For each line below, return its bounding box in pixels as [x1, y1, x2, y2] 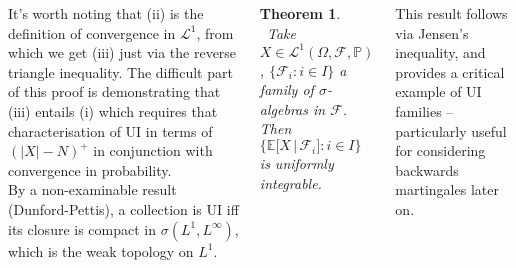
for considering [395, 140, 486, 161]
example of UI [395, 81, 482, 102]
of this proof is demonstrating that [8, 81, 221, 102]
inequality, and [395, 42, 486, 63]
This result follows [395, 3, 508, 23]
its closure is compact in [8, 218, 157, 239]
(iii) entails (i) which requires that [8, 100, 218, 121]
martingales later [395, 179, 499, 200]
